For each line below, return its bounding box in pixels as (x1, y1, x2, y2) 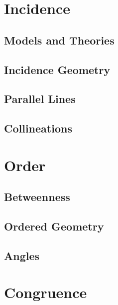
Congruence (4, 282, 87, 302)
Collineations (4, 120, 72, 136)
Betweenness (4, 189, 70, 204)
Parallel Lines (4, 91, 76, 106)
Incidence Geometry (4, 61, 111, 77)
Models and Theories (4, 32, 115, 47)
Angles (4, 247, 40, 263)
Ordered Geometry (4, 218, 104, 234)
